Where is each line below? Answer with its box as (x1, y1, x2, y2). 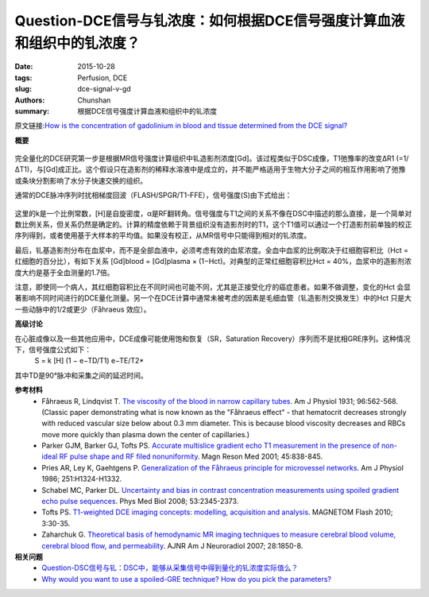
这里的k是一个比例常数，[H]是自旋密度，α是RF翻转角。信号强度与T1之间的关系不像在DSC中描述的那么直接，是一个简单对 (14, 208, 412, 218)
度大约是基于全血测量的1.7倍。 (14, 267, 114, 277)
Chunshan (77, 95, 111, 105)
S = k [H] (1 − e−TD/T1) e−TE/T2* (34, 356, 145, 366)
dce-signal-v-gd (77, 84, 131, 94)
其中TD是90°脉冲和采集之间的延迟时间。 (14, 370, 149, 380)
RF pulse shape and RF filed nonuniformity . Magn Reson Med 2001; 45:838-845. (59, 452, 323, 461)
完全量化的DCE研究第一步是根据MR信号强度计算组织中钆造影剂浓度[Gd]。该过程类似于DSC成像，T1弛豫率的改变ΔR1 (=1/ (14, 153, 409, 163)
